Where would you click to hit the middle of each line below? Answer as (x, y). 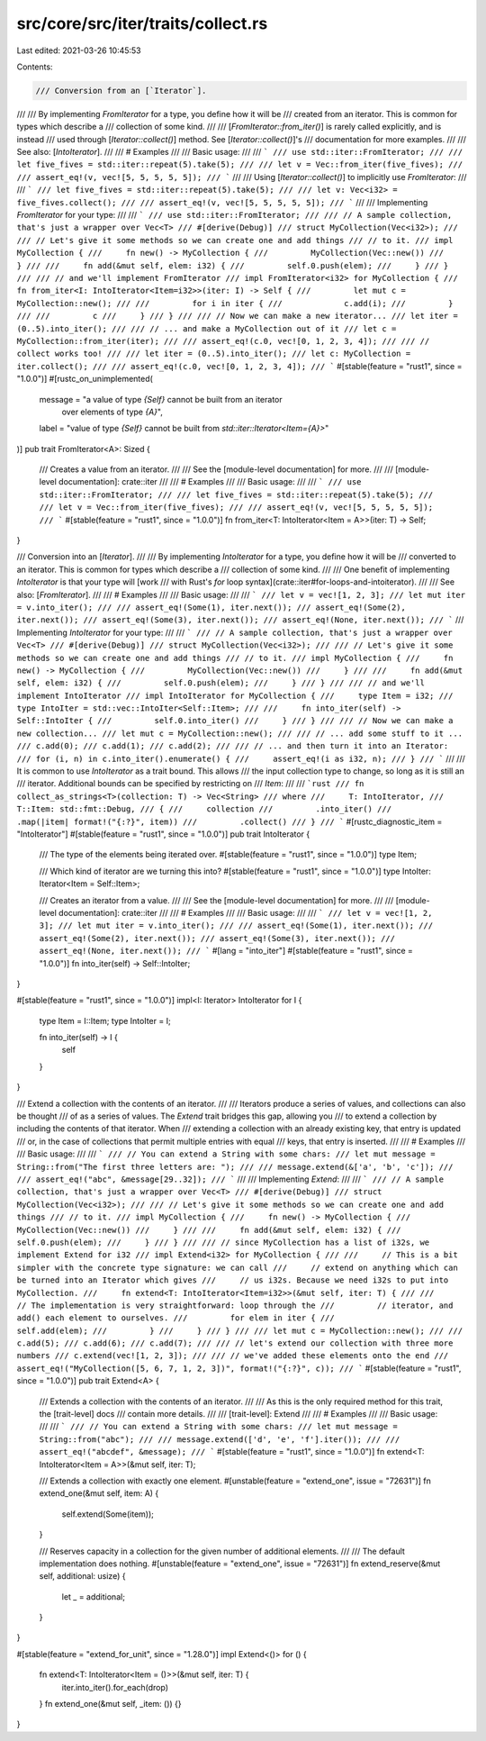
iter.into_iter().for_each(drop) (115, 1687)
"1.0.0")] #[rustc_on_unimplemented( (85, 379)
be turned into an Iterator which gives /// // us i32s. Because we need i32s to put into (233, 1280)
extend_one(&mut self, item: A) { (99, 1493)
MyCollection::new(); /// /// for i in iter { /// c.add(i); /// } (235, 303)
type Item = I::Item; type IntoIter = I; (105, 1020)
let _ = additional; (94, 1596)
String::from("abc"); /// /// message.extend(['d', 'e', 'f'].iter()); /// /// (220, 1439)
